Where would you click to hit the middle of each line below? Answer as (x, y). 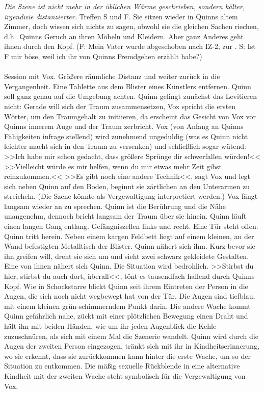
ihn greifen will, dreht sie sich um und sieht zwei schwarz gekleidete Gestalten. (127, 256)
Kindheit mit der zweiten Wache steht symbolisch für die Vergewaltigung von (125, 375)
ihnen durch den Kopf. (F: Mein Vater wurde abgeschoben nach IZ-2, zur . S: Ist (130, 46)
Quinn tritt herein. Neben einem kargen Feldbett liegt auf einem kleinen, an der (129, 236)
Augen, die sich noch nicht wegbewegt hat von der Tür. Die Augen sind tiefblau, (130, 296)
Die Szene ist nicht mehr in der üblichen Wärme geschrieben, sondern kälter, (125, 6)
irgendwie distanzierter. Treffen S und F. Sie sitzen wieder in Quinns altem (121, 16)
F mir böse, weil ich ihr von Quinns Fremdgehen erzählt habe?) (103, 56)
